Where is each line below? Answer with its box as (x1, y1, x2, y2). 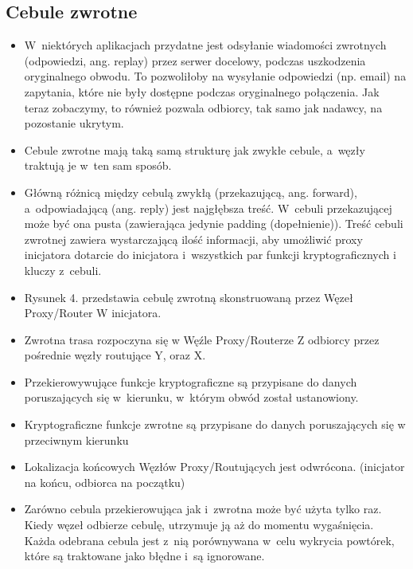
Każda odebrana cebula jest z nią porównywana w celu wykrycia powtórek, (24, 532, 395, 548)
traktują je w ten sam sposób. (24, 157, 172, 174)
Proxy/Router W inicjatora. (24, 304, 162, 321)
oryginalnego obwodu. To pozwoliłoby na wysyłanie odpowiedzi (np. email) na (24, 68, 407, 84)
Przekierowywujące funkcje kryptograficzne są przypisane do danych (24, 373, 357, 390)
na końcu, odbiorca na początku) (24, 473, 185, 490)
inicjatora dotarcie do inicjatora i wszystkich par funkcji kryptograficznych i (24, 246, 396, 263)
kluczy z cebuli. (24, 261, 102, 278)
